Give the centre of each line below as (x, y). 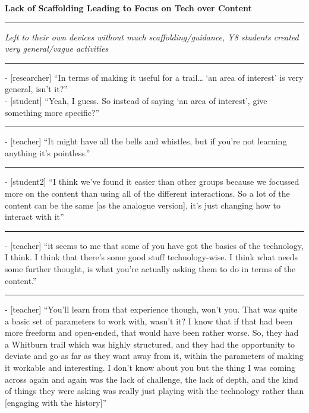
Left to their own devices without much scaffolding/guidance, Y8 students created (152, 37)
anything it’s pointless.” (48, 152)
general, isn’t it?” (36, 89)
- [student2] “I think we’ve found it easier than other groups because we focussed (152, 182)
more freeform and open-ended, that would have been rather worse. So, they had (152, 332)
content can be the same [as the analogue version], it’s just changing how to (143, 205)
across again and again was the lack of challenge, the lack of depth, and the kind (152, 379)
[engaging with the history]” (56, 402)
